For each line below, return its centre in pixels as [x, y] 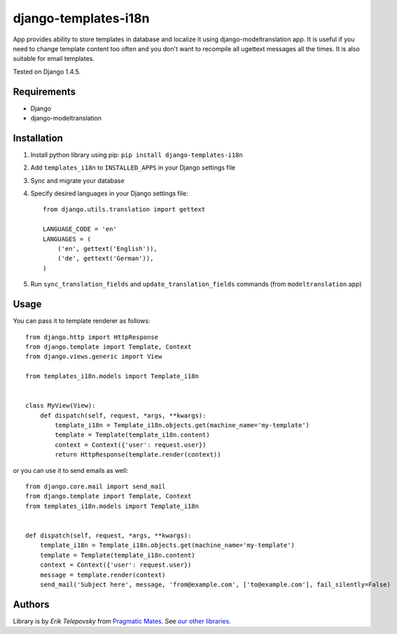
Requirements [44, 91]
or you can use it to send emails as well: [71, 470]
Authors [31, 604]
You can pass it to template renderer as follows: [82, 321]
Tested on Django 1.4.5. [47, 71]
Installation [38, 138]
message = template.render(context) [103, 575]
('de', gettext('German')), [105, 259]
